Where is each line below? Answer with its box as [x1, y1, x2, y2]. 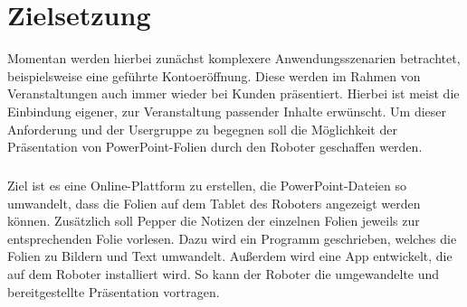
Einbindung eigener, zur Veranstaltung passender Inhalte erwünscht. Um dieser [7, 101, 447, 120]
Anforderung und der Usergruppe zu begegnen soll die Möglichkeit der [7, 119, 397, 138]
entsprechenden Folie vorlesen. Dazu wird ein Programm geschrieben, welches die [7, 228, 457, 247]
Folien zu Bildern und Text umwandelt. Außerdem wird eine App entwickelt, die [7, 247, 453, 265]
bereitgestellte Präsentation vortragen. [7, 282, 220, 301]
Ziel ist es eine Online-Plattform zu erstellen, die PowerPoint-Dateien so [7, 176, 406, 195]
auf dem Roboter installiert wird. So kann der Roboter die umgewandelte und [7, 265, 440, 284]
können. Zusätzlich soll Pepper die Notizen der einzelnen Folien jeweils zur [7, 211, 420, 230]
